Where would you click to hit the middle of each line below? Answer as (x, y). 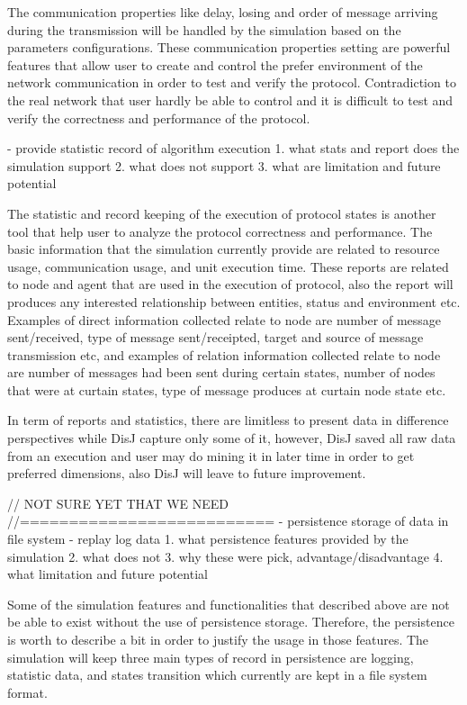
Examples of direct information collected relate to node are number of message (225, 319)
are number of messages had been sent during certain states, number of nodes (221, 372)
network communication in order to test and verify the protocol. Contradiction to (232, 82)
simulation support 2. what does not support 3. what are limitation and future (224, 165)
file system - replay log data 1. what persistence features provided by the (208, 539)
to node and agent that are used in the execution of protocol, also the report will (230, 284)
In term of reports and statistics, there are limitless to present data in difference (228, 420)
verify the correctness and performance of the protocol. (159, 117)
